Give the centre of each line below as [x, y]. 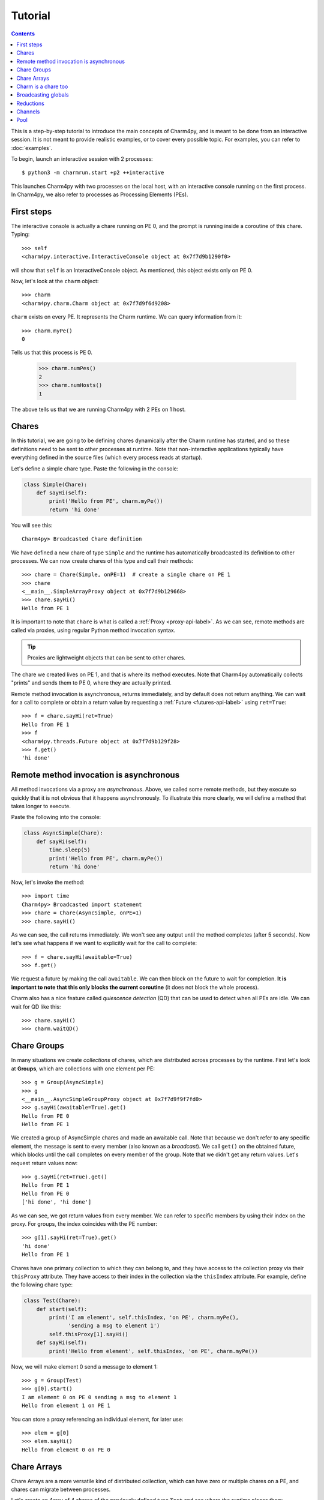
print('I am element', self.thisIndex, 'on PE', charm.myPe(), [144, 1318]
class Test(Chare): [52, 1301]
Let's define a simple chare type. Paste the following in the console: [95, 469]
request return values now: [44, 1163]
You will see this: [32, 525]
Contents [23, 34]
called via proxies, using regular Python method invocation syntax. [93, 630]
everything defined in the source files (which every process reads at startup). [107, 457]
